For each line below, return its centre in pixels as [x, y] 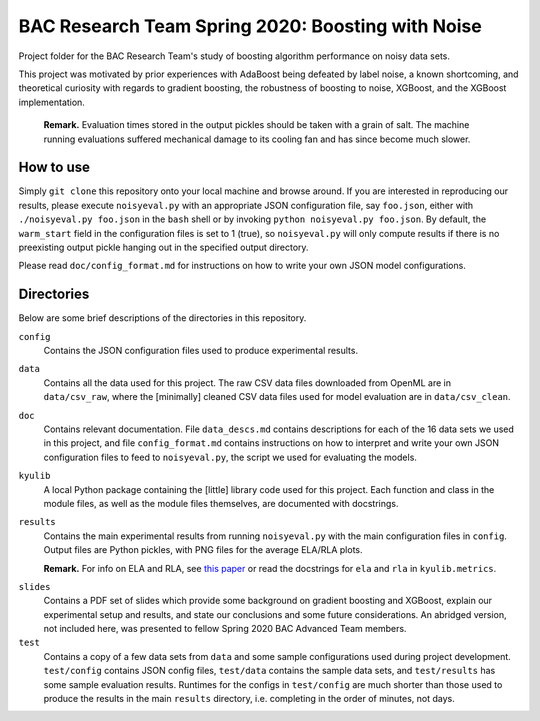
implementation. [51, 102]
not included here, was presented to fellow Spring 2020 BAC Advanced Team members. [225, 629]
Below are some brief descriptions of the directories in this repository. [162, 318]
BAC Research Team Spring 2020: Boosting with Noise [250, 26]
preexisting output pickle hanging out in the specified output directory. [163, 247]
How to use [54, 167]
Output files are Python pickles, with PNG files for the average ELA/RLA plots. [203, 550]
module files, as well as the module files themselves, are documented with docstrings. [221, 503]
